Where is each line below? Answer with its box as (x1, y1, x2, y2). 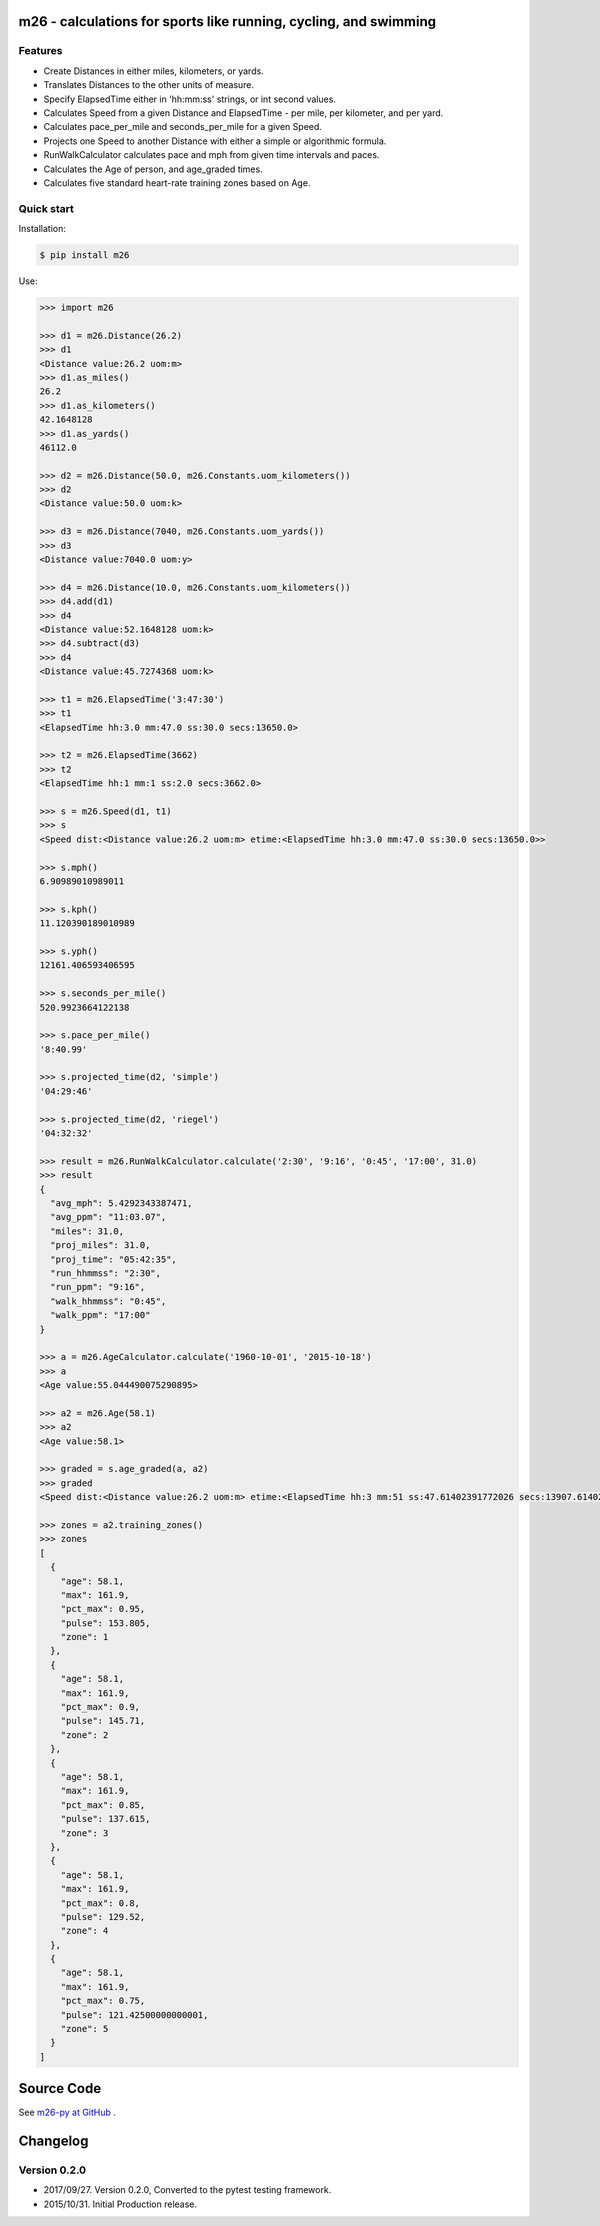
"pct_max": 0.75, (60, 1995, 146, 2007)
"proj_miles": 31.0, (50, 1240, 151, 1251)
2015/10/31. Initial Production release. (43, 2198, 198, 2210)
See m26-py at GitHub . (18, 2106, 117, 2119)
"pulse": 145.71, (60, 1715, 146, 1727)
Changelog (18, 2133, 89, 2150)
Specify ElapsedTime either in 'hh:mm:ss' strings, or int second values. (43, 93, 337, 105)
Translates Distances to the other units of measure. (43, 79, 255, 91)
